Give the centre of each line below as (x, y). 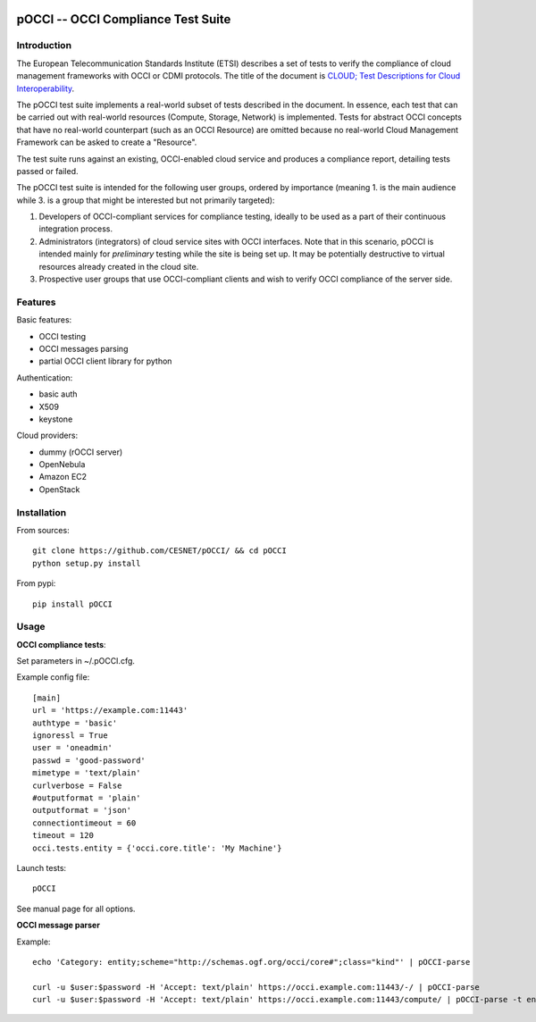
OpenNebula (62, 465)
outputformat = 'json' (82, 810)
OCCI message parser (58, 926)
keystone (56, 419)
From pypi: (36, 583)
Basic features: (44, 320)
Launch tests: (42, 867)
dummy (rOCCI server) (81, 452)
